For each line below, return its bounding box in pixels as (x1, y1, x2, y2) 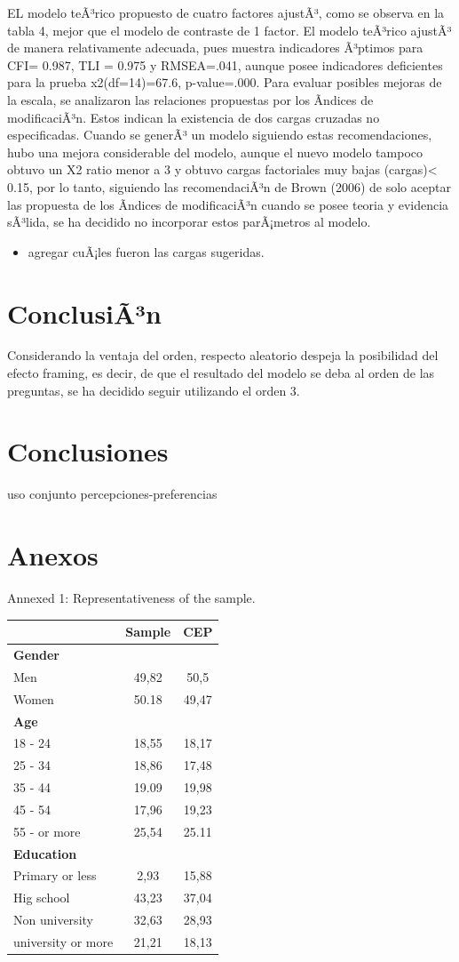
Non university (13, 910, 93, 929)
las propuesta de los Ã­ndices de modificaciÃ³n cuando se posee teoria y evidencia (7, 195, 449, 213)
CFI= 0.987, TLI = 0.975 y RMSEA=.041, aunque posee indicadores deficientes (7, 55, 443, 74)
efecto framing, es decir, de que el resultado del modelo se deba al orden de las (7, 364, 435, 382)
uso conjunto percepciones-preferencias (7, 485, 218, 503)
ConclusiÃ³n (7, 294, 162, 331)
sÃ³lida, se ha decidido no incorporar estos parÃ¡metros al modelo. (7, 212, 371, 231)
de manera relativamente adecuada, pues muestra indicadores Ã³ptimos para (7, 38, 423, 57)
